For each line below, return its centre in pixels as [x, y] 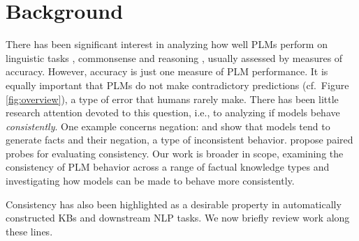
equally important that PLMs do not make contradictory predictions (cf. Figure [177, 85]
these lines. [29, 231]
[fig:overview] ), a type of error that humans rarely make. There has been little [172, 99]
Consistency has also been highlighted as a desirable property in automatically [174, 204]
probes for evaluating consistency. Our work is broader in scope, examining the [175, 153]
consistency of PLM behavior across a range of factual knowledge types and [168, 167]
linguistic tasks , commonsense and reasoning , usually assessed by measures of [174, 57]
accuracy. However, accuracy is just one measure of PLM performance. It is [167, 71]
